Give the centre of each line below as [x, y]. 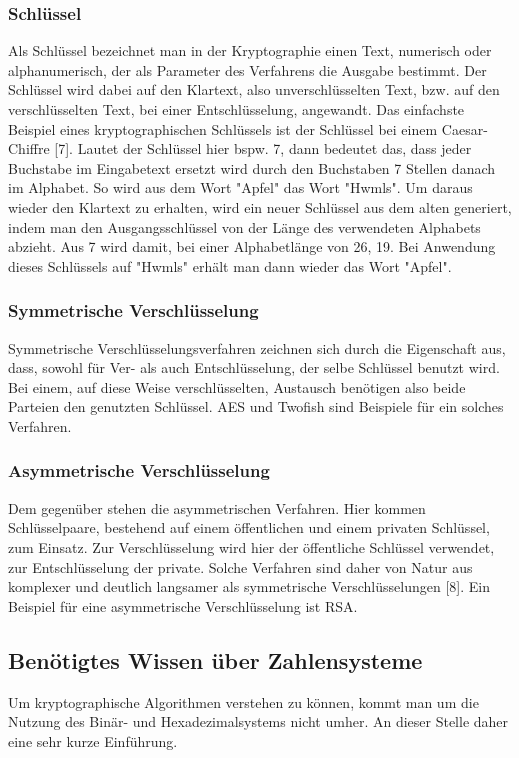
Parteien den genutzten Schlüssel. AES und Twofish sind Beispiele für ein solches [256, 406]
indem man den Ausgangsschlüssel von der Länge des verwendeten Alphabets [244, 226]
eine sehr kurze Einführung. [93, 740]
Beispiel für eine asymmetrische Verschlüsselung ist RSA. [183, 605]
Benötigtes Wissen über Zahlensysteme [215, 659]
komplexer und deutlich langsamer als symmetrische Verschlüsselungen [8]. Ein [249, 586]
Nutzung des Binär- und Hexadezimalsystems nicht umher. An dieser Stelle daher [258, 721]
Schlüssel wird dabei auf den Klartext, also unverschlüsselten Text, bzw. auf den [254, 89]
